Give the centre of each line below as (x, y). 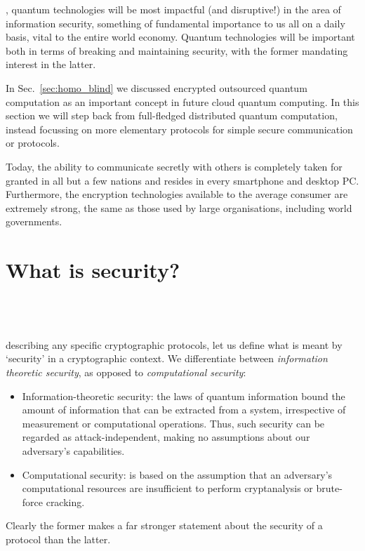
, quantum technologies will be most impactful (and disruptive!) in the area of (173, 9)
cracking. (65, 502)
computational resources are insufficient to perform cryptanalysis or (167, 488)
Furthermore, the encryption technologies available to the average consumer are (177, 194)
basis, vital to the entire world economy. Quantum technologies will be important (180, 37)
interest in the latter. (51, 64)
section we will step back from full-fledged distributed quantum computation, (172, 115)
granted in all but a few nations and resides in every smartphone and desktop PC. (182, 180)
